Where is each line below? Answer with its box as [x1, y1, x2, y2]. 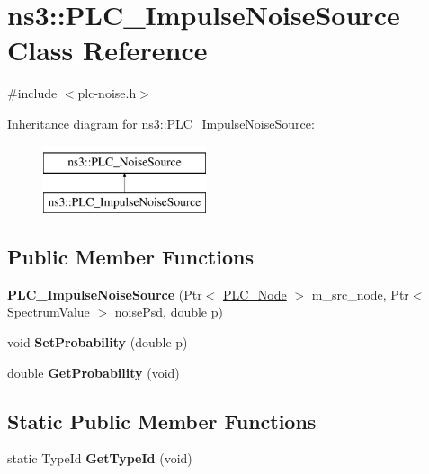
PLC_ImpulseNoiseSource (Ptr [7, 284, 202, 303]
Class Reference [7, 31, 208, 68]
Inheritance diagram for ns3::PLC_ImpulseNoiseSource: [7, 113, 315, 132]
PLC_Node [222, 284, 287, 303]
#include [7, 84, 58, 103]
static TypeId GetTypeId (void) [7, 449, 192, 468]
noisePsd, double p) [114, 302, 223, 321]
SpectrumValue [7, 302, 90, 321]
